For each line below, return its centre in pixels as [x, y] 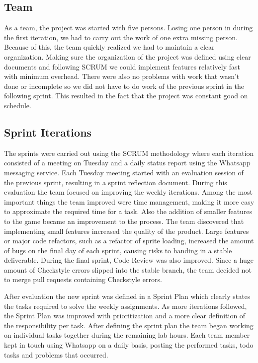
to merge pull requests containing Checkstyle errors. [83, 279]
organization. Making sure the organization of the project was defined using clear [128, 56]
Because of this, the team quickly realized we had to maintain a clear [109, 47]
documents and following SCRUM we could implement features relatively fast [122, 66]
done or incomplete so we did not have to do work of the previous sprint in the [124, 86]
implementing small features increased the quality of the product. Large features [127, 231]
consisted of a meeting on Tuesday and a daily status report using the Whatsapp [127, 163]
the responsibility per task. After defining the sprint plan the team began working [129, 325]
